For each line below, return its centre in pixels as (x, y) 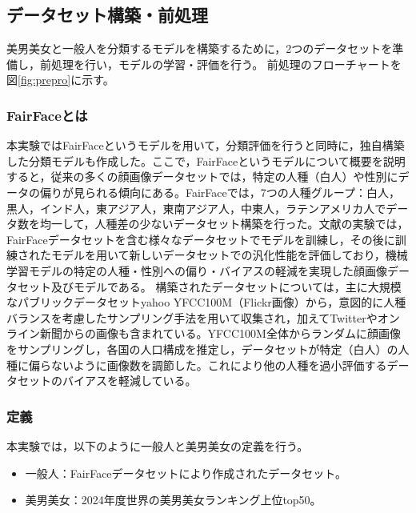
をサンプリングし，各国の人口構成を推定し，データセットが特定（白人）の (202, 349)
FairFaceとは (47, 115)
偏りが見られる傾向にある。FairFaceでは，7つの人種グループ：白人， (220, 192)
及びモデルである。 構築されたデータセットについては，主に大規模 (226, 286)
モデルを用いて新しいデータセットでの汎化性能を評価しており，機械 (229, 255)
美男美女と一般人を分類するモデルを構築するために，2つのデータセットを (200, 48)
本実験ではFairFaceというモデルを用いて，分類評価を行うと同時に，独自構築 (206, 145)
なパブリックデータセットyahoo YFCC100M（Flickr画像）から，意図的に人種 (206, 302)
